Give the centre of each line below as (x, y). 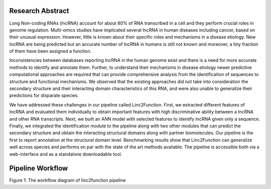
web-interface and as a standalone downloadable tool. (66, 154)
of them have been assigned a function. (50, 51)
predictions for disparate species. (44, 96)
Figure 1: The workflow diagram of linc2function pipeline (67, 180)
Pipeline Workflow (39, 168)
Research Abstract (39, 11)
